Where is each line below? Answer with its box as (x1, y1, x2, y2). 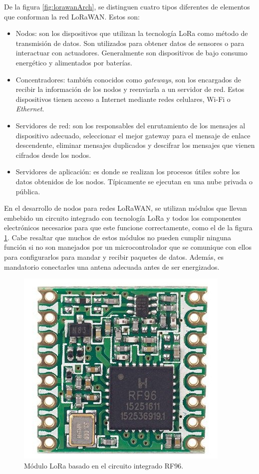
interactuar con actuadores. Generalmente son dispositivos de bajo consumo (15, 47, 248, 58)
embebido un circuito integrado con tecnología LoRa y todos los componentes (4, 212, 241, 223)
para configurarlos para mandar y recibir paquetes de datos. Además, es (4, 252, 224, 262)
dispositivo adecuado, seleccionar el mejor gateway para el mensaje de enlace (15, 130, 251, 140)
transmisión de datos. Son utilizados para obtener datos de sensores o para (15, 37, 245, 48)
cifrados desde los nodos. (15, 149, 91, 160)
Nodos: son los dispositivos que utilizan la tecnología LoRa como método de (15, 28, 248, 38)
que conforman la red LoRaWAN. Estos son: (4, 11, 140, 21)
